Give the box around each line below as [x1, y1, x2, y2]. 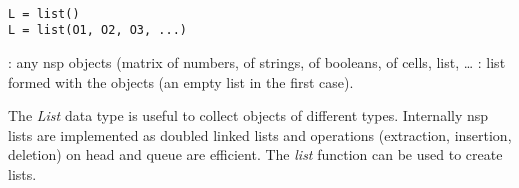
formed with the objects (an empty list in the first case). [8, 71, 354, 92]
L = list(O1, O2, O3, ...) [8, 23, 187, 38]
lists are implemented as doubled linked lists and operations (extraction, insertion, [8, 124, 512, 145]
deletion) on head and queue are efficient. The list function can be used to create [8, 144, 503, 165]
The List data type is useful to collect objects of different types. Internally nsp [8, 105, 489, 126]
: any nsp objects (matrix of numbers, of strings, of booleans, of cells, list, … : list [8, 51, 506, 72]
